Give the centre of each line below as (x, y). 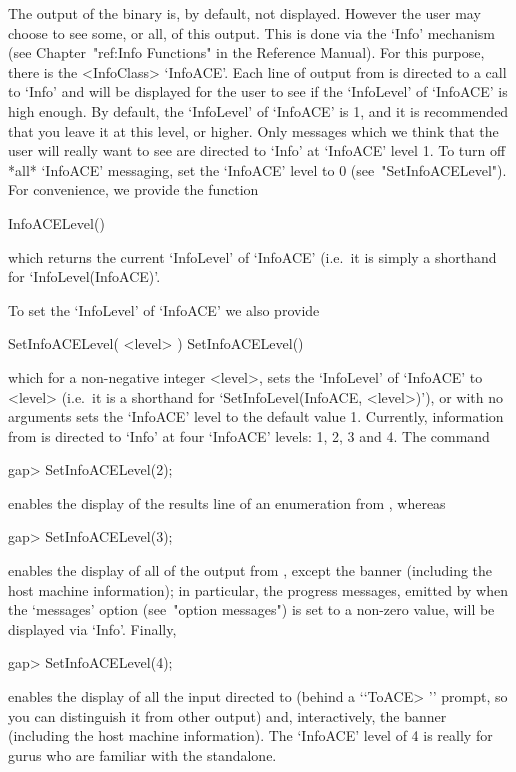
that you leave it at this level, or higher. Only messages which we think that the (253, 130)
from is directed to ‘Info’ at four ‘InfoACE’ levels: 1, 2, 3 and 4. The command (249, 435)
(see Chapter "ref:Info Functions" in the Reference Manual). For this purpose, (246, 52)
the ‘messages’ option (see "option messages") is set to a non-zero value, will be (251, 609)
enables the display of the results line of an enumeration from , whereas (227, 502)
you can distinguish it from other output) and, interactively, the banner (227, 715)
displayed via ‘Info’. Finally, (92, 628)
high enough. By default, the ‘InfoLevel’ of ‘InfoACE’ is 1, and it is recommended (258, 110)
